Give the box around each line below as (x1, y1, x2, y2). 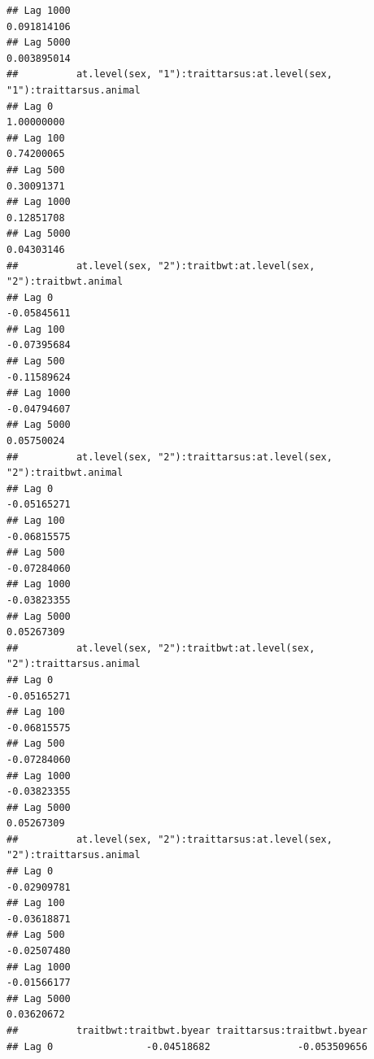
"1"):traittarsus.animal (7, 84, 141, 96)
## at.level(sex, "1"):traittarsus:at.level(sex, (7, 68, 333, 81)
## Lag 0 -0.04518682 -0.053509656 (7, 1040, 367, 1052)
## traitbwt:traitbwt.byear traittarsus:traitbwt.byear (7, 1025, 367, 1036)
